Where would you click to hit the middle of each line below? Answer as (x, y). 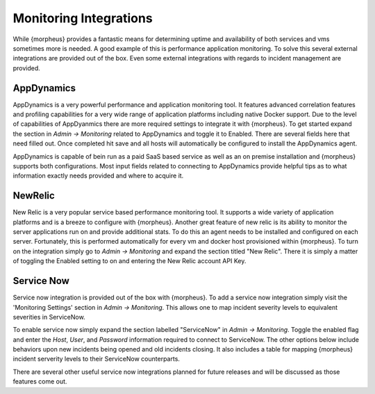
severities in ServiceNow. (49, 317)
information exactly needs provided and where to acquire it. (98, 176)
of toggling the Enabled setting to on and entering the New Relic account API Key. (130, 261)
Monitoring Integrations (83, 18)
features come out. (40, 381)
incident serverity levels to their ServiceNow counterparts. (97, 359)
